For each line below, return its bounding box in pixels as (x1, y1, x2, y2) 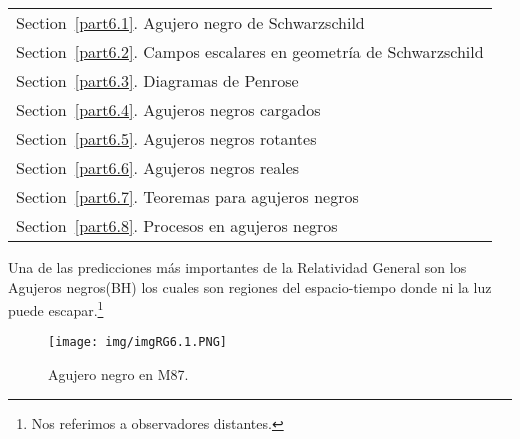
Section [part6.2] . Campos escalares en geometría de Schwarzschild (16, 40, 484, 63)
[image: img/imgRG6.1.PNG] (48, 335, 227, 350)
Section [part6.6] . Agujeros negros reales (16, 156, 300, 179)
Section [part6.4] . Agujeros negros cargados (16, 98, 321, 121)
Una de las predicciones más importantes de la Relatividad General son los (8, 257, 467, 277)
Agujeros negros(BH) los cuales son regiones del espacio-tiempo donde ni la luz (8, 276, 492, 297)
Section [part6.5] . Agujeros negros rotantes (16, 127, 317, 150)
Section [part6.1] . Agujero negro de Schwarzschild (16, 11, 365, 34)
